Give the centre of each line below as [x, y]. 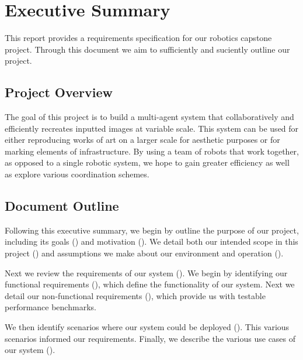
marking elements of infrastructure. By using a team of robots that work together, [152, 151]
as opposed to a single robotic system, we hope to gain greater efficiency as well [147, 162]
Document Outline [62, 206]
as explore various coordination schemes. [77, 174]
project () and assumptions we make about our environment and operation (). [144, 253]
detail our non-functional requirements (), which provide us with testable [135, 295]
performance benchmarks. [50, 307]
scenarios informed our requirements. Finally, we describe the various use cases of [150, 338]
